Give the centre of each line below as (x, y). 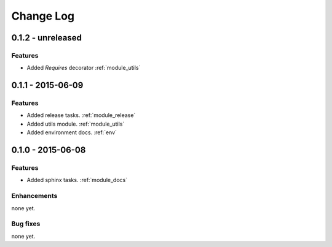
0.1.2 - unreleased (47, 38)
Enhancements (34, 196)
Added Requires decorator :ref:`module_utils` (84, 68)
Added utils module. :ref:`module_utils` (76, 124)
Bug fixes (26, 224)
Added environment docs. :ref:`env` (72, 132)
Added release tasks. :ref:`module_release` (81, 115)
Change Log (43, 16)
